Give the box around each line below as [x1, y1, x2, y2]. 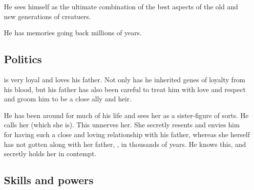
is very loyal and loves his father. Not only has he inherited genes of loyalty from [4, 74, 246, 84]
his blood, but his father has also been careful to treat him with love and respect [4, 84, 246, 94]
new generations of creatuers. [4, 11, 91, 21]
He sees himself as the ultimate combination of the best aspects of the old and [4, 1, 238, 11]
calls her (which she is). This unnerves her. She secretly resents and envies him [4, 119, 240, 130]
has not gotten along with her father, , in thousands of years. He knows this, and [4, 139, 246, 149]
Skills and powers [4, 172, 94, 188]
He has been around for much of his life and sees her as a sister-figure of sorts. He [4, 110, 249, 120]
